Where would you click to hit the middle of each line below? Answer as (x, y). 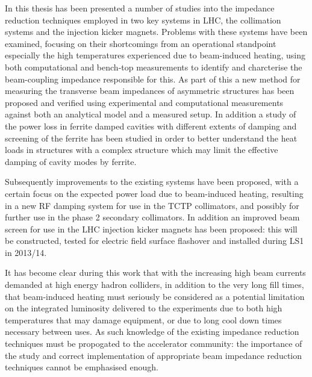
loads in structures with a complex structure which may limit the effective (142, 150)
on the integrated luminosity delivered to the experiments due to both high (144, 308)
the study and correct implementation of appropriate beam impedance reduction (154, 355)
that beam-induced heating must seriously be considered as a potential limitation (155, 296)
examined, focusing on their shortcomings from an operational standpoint (141, 43)
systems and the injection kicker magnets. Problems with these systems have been (156, 32)
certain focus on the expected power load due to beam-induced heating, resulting (154, 193)
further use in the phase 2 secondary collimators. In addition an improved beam (152, 217)
